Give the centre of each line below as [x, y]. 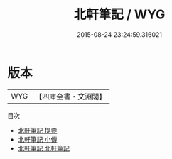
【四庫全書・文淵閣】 [71, 97]
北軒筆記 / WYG [119, 15]
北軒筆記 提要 [37, 130]
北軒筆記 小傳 [37, 139]
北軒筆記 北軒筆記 [43, 148]
